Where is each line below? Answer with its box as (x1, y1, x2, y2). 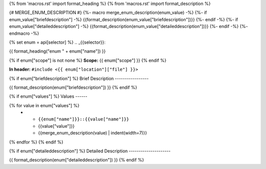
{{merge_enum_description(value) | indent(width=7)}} (38, 130, 147, 136)
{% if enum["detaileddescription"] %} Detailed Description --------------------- (9, 148, 171, 154)
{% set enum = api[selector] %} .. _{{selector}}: (9, 39, 106, 45)
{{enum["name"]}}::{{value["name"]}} (38, 116, 130, 122)
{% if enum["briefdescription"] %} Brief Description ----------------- (9, 75, 149, 81)
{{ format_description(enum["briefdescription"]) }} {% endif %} (9, 84, 137, 90)
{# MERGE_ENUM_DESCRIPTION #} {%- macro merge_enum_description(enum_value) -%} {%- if (9, 10, 207, 16)
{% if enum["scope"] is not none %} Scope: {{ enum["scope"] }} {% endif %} (9, 57, 167, 63)
